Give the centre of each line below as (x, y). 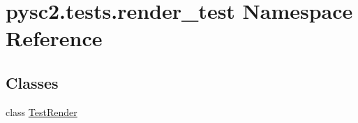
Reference (54, 38)
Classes (32, 82)
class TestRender (42, 111)
